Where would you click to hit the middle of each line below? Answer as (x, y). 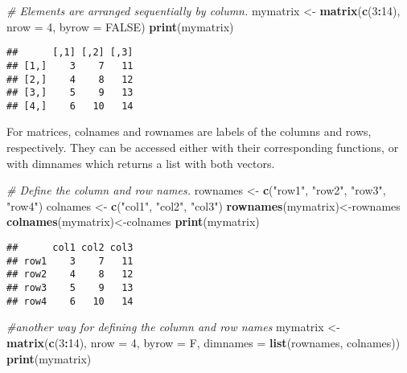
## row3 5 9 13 (70, 288)
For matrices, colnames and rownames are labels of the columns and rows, (189, 131)
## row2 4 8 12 (70, 275)
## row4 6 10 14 (70, 301)
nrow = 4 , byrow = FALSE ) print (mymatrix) (120, 26)
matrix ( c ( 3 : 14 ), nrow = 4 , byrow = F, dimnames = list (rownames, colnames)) (203, 342)
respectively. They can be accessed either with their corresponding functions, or (203, 148)
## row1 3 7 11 (70, 261)
